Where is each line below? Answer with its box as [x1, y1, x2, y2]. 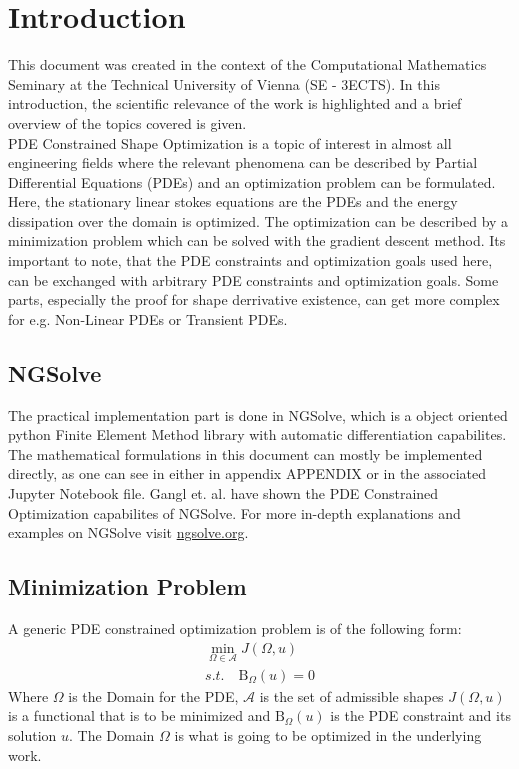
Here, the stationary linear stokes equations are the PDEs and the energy [8, 191, 458, 212]
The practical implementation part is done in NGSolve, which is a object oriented [8, 404, 508, 425]
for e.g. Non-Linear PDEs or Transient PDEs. [8, 308, 288, 329]
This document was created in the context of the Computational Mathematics [8, 54, 487, 75]
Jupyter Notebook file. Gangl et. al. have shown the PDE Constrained [8, 483, 439, 504]
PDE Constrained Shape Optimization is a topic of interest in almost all [8, 132, 452, 153]
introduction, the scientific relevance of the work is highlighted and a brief [8, 93, 462, 114]
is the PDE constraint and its [330, 705, 511, 726]
